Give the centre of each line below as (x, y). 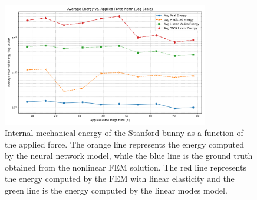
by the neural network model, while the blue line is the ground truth (129, 156)
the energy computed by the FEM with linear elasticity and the (120, 179)
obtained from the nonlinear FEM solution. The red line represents (126, 167)
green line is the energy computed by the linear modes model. (116, 190)
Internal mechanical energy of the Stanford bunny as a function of (124, 133)
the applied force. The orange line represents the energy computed (124, 144)
